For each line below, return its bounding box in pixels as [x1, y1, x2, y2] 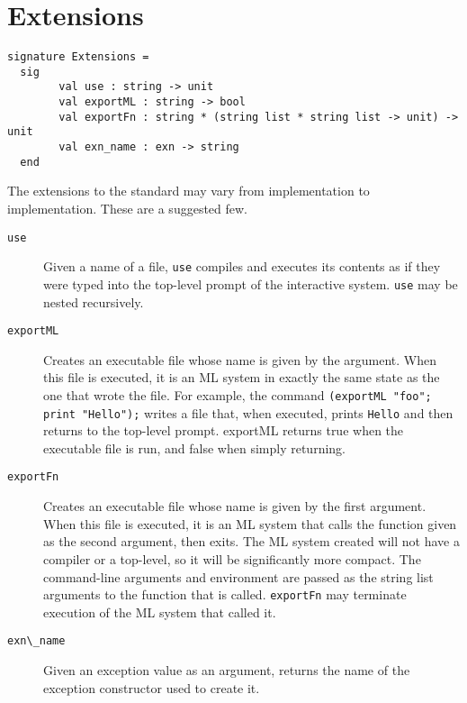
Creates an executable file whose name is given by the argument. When [43, 350, 436, 369]
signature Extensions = [7, 50, 149, 64]
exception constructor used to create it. [43, 678, 260, 697]
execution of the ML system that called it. [43, 602, 276, 621]
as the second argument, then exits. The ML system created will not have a [43, 532, 460, 551]
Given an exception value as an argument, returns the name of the [43, 661, 410, 679]
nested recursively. [43, 292, 144, 311]
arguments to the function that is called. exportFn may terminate [43, 585, 407, 604]
